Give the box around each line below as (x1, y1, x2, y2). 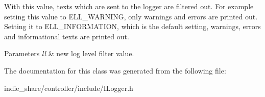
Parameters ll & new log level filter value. (4, 48, 134, 59)
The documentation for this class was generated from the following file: (4, 65, 226, 76)
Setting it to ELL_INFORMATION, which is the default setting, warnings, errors (4, 21, 261, 32)
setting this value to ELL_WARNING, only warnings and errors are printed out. (4, 11, 258, 21)
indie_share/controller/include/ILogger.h (4, 82, 133, 93)
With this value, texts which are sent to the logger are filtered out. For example (4, 1, 254, 11)
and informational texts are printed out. (4, 31, 129, 41)
